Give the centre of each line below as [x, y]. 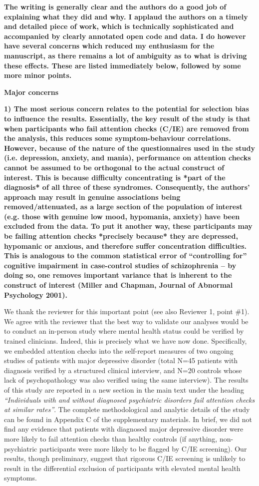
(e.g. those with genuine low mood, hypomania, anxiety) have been [122, 216]
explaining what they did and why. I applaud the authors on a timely [126, 16]
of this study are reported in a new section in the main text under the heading [124, 389]
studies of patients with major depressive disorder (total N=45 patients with [121, 360]
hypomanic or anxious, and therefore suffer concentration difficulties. [125, 245]
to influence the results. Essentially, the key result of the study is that [127, 118]
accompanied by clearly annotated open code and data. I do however [125, 36]
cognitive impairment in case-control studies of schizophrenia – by [120, 265]
